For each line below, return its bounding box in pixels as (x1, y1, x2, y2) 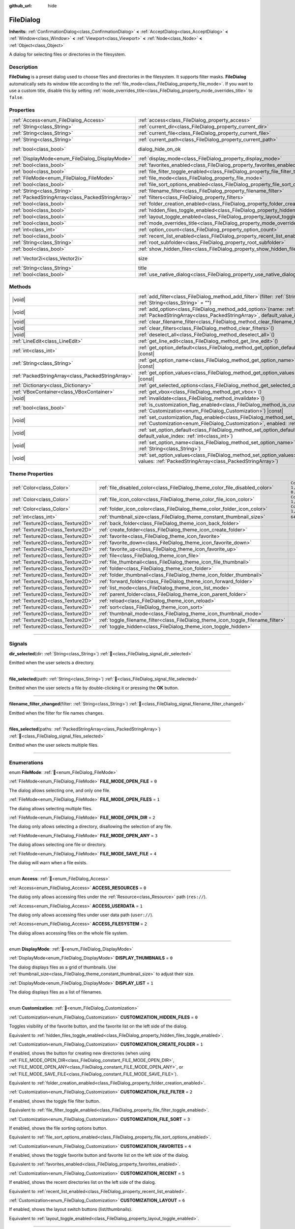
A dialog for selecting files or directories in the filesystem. (9, 52, 126, 58)
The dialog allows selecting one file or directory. (9, 842, 107, 848)
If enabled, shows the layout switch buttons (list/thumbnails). (9, 1206, 133, 1212)
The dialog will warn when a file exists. (9, 859, 88, 865)
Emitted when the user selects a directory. (9, 660, 95, 666)
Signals (9, 641, 28, 647)
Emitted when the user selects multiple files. (9, 742, 99, 748)
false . (9, 94, 24, 100)
